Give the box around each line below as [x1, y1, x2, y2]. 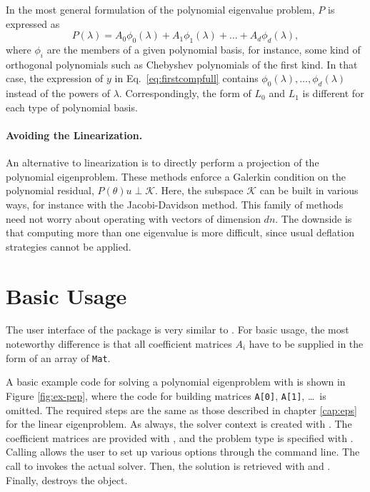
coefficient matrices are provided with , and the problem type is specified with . [6, 430, 354, 445]
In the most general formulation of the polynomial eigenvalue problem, [6, 2, 315, 16]
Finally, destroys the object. [6, 472, 128, 487]
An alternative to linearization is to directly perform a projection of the [6, 155, 319, 170]
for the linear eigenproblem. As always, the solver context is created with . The [6, 416, 352, 431]
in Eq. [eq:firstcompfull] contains [114, 71, 259, 86]
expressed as [6, 16, 60, 31]
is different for [302, 86, 364, 101]
